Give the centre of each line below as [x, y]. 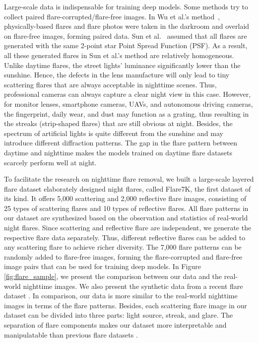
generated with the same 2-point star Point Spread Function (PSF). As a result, [126, 45]
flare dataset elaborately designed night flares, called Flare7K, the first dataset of [128, 188]
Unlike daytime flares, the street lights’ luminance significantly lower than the [122, 65]
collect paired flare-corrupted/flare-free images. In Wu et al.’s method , [112, 16]
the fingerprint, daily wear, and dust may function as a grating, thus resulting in [127, 113]
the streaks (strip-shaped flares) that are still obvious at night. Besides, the [118, 123]
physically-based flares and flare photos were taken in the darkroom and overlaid [127, 26]
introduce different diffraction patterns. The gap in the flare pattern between [121, 143]
